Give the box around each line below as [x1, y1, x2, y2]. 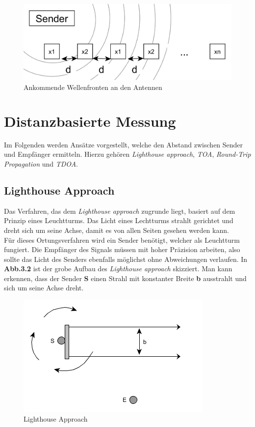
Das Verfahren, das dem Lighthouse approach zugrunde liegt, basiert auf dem [4, 205, 235, 216]
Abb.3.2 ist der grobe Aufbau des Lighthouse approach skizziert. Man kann [4, 263, 232, 274]
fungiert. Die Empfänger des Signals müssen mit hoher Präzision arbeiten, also [4, 244, 240, 255]
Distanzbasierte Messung [4, 111, 176, 131]
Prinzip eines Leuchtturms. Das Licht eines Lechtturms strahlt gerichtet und [4, 215, 233, 226]
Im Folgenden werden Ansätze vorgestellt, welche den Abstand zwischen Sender [4, 139, 243, 149]
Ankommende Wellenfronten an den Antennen [24, 82, 162, 92]
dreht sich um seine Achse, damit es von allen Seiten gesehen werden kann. [4, 225, 229, 235]
